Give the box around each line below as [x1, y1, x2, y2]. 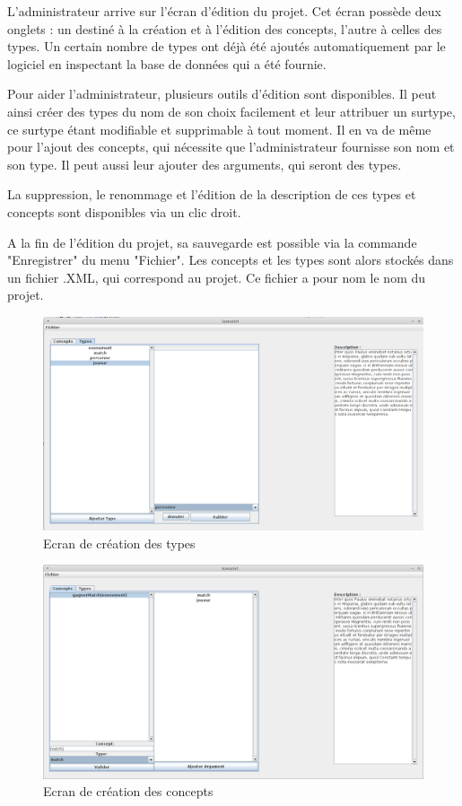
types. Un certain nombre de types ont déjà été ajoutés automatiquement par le [7, 37, 446, 56]
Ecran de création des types [43, 533, 196, 552]
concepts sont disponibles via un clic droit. [7, 202, 241, 221]
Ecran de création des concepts [43, 782, 214, 801]
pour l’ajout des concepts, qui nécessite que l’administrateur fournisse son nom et [7, 137, 455, 156]
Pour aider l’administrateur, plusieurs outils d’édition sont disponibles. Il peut [7, 84, 437, 103]
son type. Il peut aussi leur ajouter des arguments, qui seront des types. [7, 154, 402, 173]
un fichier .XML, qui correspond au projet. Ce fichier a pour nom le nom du [7, 267, 426, 286]
